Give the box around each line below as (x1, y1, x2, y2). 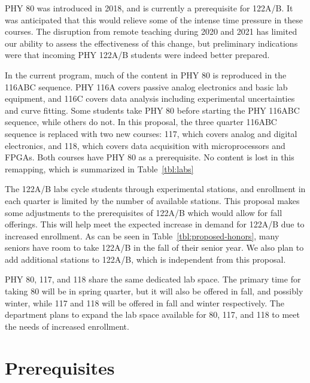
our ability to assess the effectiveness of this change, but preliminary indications (5, 37, 298, 49)
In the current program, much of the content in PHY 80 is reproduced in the (5, 68, 287, 81)
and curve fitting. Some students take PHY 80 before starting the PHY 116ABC (5, 104, 300, 116)
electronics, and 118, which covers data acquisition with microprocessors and (5, 139, 285, 151)
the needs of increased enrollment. (5, 320, 129, 332)
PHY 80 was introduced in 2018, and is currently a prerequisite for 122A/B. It (5, 2, 293, 14)
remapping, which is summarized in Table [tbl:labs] (5, 162, 194, 175)
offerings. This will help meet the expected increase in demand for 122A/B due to (5, 218, 305, 230)
